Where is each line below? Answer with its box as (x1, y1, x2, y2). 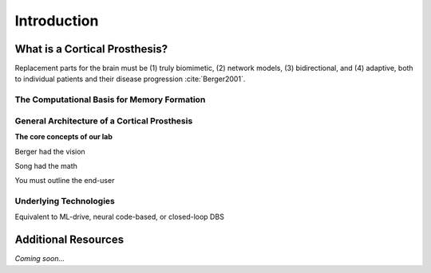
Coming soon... (14, 254, 65, 263)
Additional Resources (14, 233, 124, 247)
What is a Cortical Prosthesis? (14, 42, 168, 56)
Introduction (14, 12, 99, 29)
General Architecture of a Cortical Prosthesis (14, 115, 193, 127)
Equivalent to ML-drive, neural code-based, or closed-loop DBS (14, 212, 225, 222)
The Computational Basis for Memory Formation (14, 94, 206, 105)
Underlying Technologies (14, 196, 115, 207)
